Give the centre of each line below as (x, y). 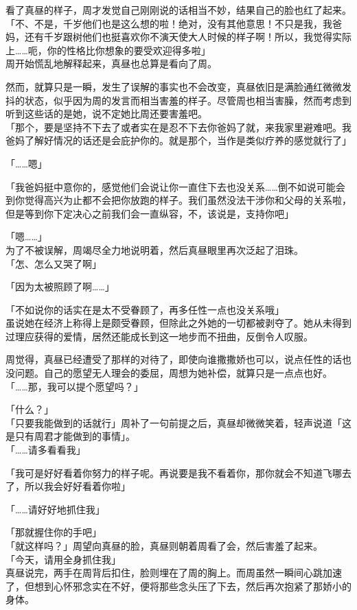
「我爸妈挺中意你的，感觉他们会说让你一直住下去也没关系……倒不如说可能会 (175, 186)
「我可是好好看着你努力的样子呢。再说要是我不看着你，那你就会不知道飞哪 (174, 472)
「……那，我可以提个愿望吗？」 (74, 386)
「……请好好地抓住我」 (55, 509)
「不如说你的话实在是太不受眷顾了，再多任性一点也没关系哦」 (145, 309)
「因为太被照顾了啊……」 (60, 286)
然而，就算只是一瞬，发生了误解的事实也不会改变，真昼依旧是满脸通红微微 (174, 86)
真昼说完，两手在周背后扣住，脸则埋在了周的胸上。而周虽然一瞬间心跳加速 (174, 573)
